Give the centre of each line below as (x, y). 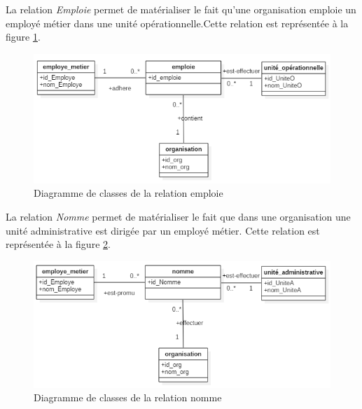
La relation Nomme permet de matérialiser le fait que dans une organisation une (178, 216)
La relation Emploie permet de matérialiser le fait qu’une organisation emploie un (181, 9)
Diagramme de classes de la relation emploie (128, 193)
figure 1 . (23, 37)
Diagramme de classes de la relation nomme (128, 397)
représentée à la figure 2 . (58, 244)
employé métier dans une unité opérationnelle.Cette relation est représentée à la (177, 23)
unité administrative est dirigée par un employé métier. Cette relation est (163, 230)
